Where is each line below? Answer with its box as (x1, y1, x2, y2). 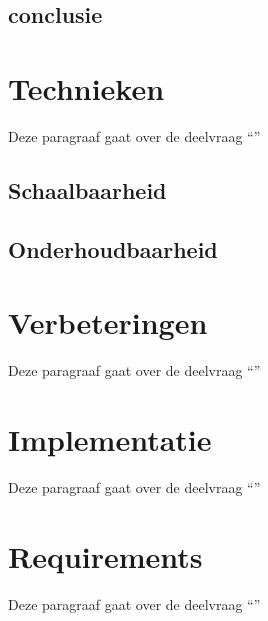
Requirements (8, 535, 203, 576)
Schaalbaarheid (8, 174, 167, 205)
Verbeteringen (8, 302, 208, 343)
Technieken (8, 67, 165, 108)
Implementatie (8, 418, 212, 459)
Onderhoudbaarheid (8, 233, 218, 264)
